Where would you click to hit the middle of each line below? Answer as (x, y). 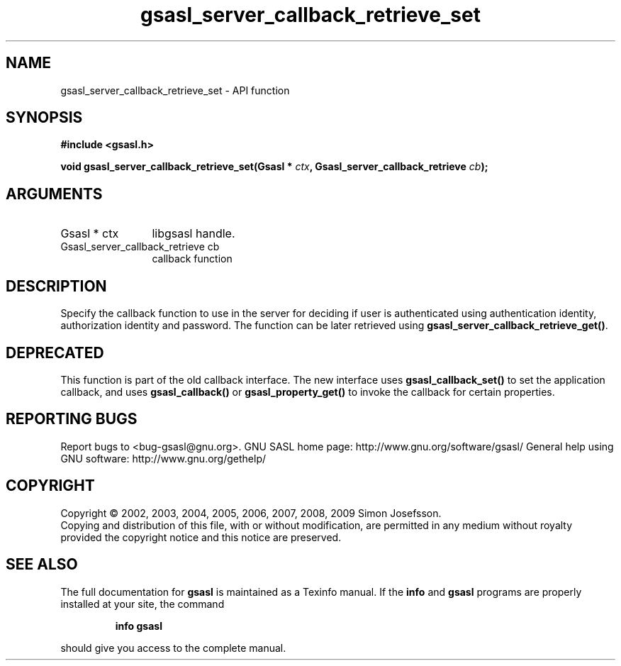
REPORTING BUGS (72, 419)
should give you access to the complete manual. (173, 648)
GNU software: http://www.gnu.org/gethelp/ (163, 458)
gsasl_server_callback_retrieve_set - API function (175, 90)
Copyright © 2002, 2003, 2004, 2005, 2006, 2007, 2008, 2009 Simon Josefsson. (251, 513)
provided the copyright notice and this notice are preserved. (201, 537)
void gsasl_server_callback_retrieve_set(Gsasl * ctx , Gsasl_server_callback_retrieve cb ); (274, 167)
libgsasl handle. (194, 234)
